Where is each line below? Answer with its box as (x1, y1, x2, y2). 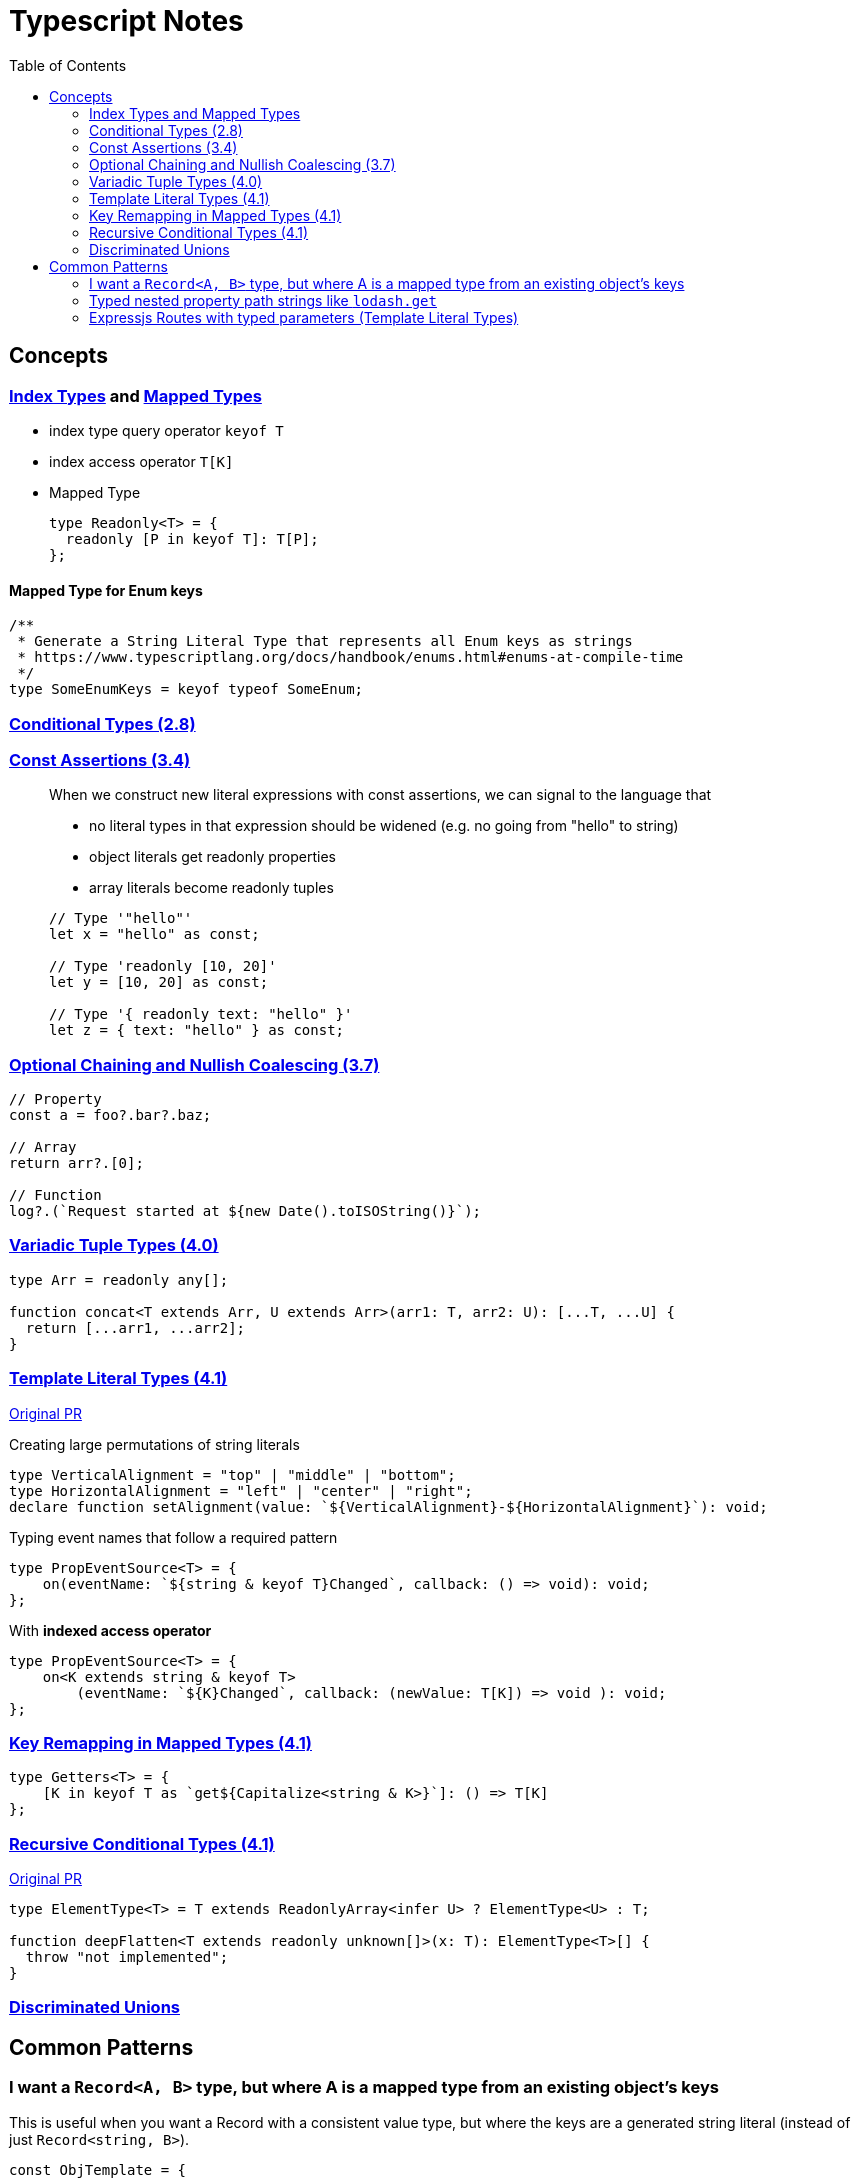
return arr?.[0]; (9, 1155, 144, 1172)
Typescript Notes (9, 4, 244, 38)
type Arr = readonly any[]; (9, 1271, 229, 1288)
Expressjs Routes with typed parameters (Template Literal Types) (89, 308, 519, 326)
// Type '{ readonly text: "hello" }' (49, 1006, 353, 1023)
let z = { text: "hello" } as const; (49, 1022, 345, 1039)
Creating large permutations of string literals (9, 1435, 300, 1453)
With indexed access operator (9, 1621, 212, 1639)
